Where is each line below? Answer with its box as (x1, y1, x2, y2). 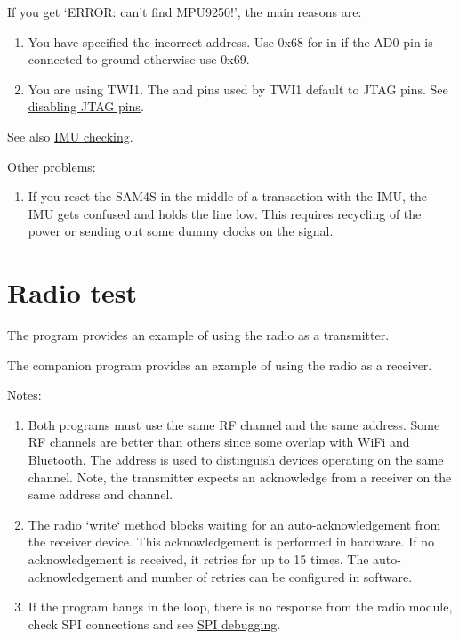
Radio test (7, 274, 137, 311)
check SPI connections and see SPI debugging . (28, 614, 281, 633)
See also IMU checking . (7, 126, 133, 145)
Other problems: (7, 157, 96, 175)
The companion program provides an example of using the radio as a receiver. (7, 355, 432, 374)
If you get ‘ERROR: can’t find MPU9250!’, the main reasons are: (7, 3, 362, 20)
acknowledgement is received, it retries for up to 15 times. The (28, 550, 369, 568)
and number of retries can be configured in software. (126, 567, 413, 586)
